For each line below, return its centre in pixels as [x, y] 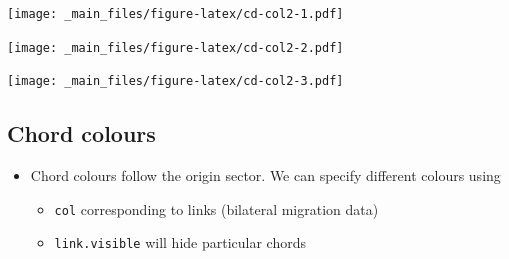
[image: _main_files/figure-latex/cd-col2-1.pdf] [175, 14]
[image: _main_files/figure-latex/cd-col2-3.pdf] [175, 81]
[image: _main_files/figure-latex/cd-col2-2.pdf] [175, 47]
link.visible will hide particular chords [180, 242]
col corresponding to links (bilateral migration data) [216, 208]
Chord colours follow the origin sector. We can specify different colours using [265, 175]
